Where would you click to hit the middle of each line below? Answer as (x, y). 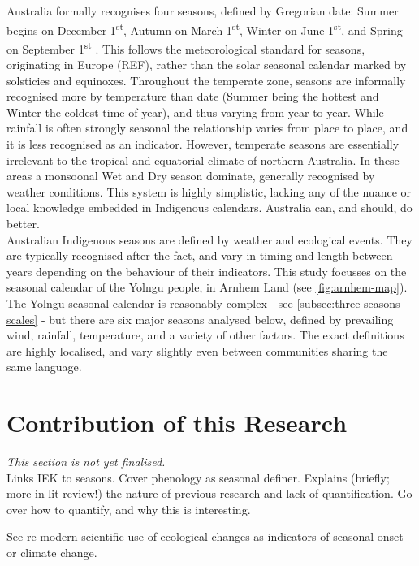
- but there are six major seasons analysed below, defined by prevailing (217, 319)
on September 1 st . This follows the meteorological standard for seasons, (186, 47)
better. (23, 224)
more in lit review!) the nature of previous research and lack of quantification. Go (209, 493)
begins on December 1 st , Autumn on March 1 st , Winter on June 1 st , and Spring (205, 28)
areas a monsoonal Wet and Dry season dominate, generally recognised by (191, 176)
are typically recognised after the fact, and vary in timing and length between (200, 255)
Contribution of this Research (177, 423)
